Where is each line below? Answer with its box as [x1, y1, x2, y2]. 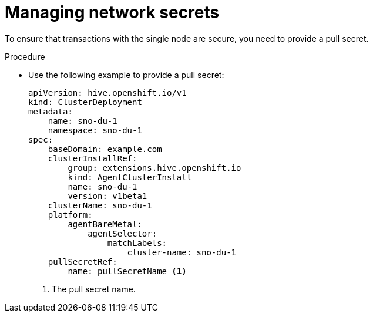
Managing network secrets [5, 2, 220, 22]
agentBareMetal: [68, 219, 142, 229]
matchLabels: [107, 238, 167, 248]
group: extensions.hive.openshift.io [68, 163, 241, 173]
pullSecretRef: [48, 257, 117, 267]
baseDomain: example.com [48, 144, 162, 154]
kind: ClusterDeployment [28, 97, 142, 107]
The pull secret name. [52, 284, 136, 294]
